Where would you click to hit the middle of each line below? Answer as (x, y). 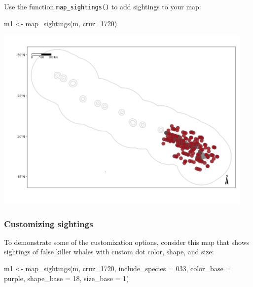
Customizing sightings (49, 223)
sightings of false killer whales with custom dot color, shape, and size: (109, 252)
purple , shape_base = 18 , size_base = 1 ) (67, 278)
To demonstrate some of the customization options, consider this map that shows (127, 242)
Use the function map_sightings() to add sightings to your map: (103, 6)
